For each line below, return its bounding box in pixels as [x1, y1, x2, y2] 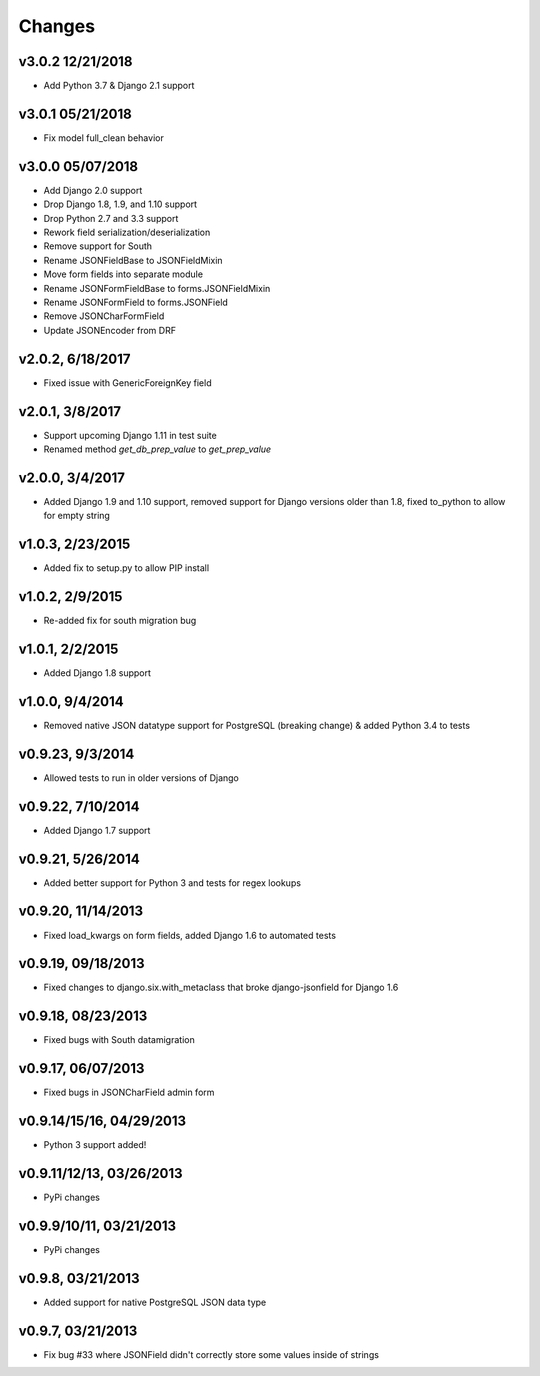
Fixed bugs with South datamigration [43, 1034, 195, 1046]
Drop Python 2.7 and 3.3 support [43, 212, 179, 224]
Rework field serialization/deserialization [43, 226, 211, 239]
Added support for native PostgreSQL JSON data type [43, 1296, 267, 1308]
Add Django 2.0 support [43, 184, 143, 196]
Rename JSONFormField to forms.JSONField [43, 296, 229, 308]
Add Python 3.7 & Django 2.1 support [43, 80, 195, 92]
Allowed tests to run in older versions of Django [43, 771, 240, 784]
